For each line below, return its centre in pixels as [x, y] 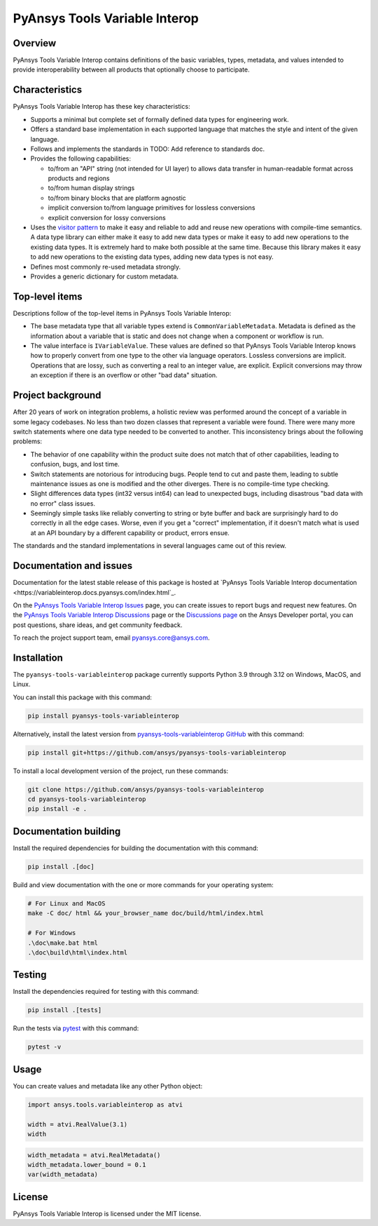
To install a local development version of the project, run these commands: [121, 771]
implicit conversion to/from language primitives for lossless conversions [152, 208]
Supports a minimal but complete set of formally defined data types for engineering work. [160, 119]
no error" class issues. [63, 503]
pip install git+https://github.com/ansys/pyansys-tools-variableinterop [157, 753]
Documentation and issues [73, 566]
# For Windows [52, 933]
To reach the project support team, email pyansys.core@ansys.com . [111, 638]
